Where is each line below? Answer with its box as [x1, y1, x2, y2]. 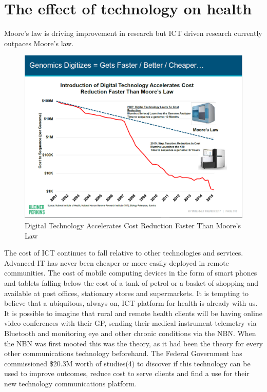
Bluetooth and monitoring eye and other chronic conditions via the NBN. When [4, 328, 256, 339]
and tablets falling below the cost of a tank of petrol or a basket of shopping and [4, 278, 259, 288]
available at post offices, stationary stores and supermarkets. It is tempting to [4, 287, 249, 298]
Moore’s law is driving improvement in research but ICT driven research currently [4, 28, 262, 38]
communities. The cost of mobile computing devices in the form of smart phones [4, 267, 257, 278]
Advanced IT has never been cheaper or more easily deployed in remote [4, 257, 229, 268]
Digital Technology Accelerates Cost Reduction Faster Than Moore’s [25, 220, 241, 231]
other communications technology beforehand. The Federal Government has [4, 348, 242, 359]
